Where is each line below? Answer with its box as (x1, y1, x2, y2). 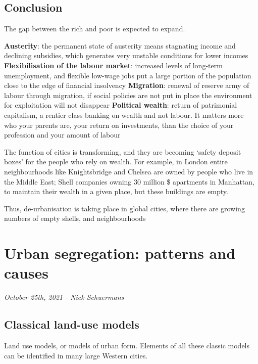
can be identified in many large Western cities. (4, 350, 148, 360)
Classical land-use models (4, 316, 139, 332)
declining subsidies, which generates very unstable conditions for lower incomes (4, 50, 248, 61)
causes (4, 262, 49, 283)
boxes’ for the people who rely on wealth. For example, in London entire (4, 156, 228, 167)
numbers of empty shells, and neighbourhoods (4, 213, 146, 223)
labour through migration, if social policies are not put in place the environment (4, 89, 252, 100)
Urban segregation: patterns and (4, 243, 236, 263)
